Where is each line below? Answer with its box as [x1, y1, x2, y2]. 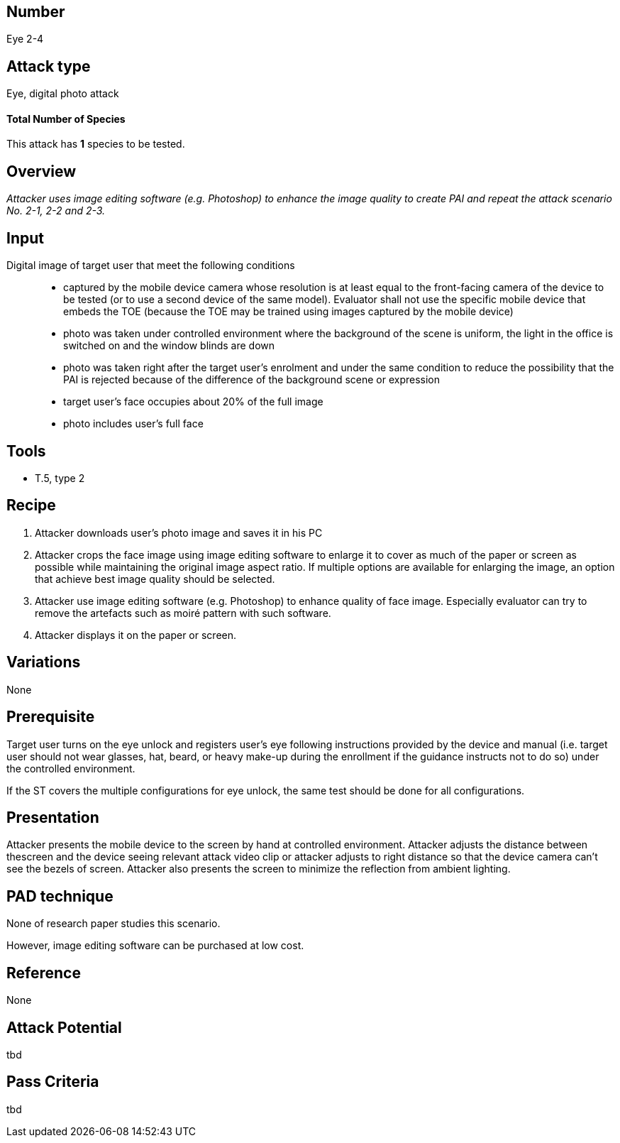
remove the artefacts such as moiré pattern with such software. [35, 606, 331, 619]
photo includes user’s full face [63, 417, 204, 430]
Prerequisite [6, 708, 95, 726]
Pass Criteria [6, 1073, 99, 1091]
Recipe [6, 496, 56, 515]
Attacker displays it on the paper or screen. [35, 628, 237, 641]
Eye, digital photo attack [6, 87, 119, 100]
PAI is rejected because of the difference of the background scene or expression [63, 373, 441, 386]
